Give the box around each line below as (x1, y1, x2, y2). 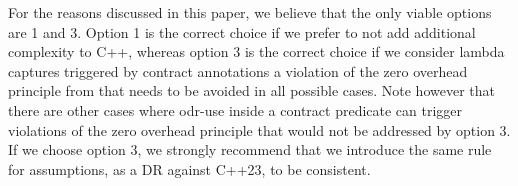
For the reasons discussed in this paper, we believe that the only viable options (8, 2, 492, 22)
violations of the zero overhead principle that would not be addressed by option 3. (8, 119, 511, 140)
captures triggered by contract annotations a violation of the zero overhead (8, 60, 468, 81)
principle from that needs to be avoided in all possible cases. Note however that (8, 80, 495, 101)
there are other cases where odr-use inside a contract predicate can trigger (8, 99, 463, 120)
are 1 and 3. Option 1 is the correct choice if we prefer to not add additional (8, 21, 476, 42)
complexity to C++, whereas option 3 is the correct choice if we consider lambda (8, 41, 505, 62)
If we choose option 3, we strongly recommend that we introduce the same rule (8, 139, 492, 160)
